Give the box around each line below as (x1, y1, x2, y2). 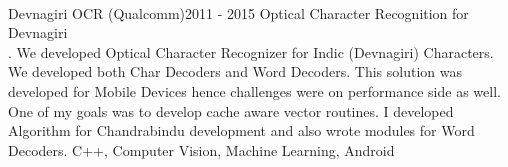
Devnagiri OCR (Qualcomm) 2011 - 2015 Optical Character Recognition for (8, 2, 469, 23)
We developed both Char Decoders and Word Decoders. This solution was (8, 61, 462, 82)
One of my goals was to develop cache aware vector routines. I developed (8, 100, 454, 121)
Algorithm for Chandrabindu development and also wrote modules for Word (8, 120, 475, 141)
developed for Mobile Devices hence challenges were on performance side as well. (8, 80, 501, 101)
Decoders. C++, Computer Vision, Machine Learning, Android (8, 139, 395, 160)
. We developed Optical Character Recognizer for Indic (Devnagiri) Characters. (8, 41, 494, 62)
